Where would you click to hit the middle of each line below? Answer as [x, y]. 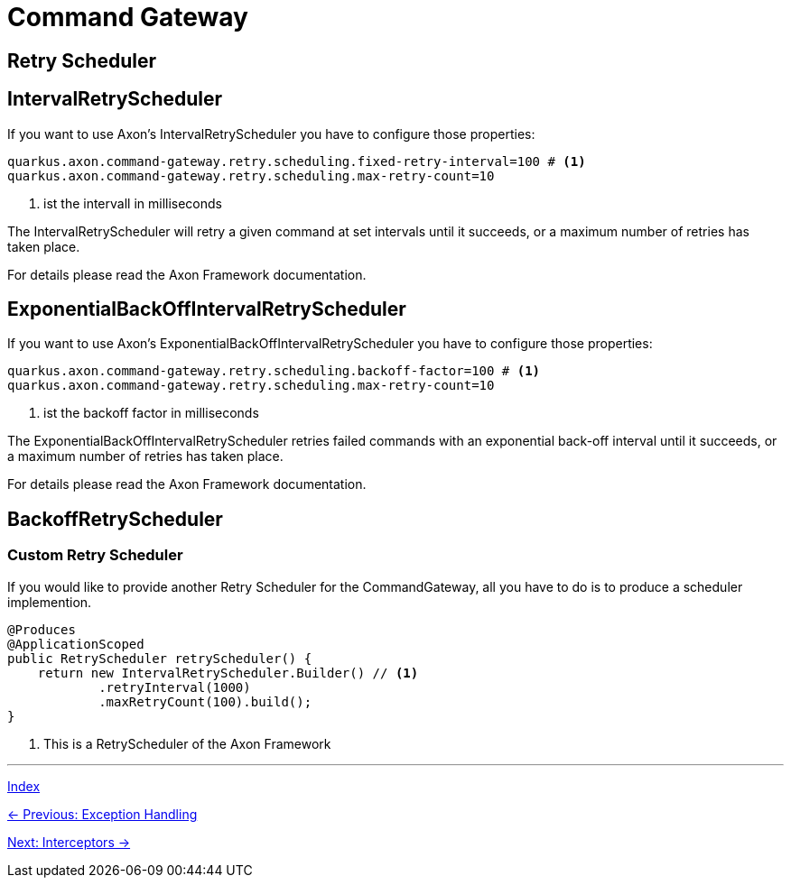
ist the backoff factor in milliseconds [151, 413]
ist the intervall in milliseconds [133, 203]
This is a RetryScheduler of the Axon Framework [187, 743]
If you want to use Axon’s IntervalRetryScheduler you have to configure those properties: [271, 134]
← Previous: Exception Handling [102, 814]
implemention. [50, 602]
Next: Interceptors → [69, 842]
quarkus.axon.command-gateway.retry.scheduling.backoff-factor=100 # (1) [274, 371]
